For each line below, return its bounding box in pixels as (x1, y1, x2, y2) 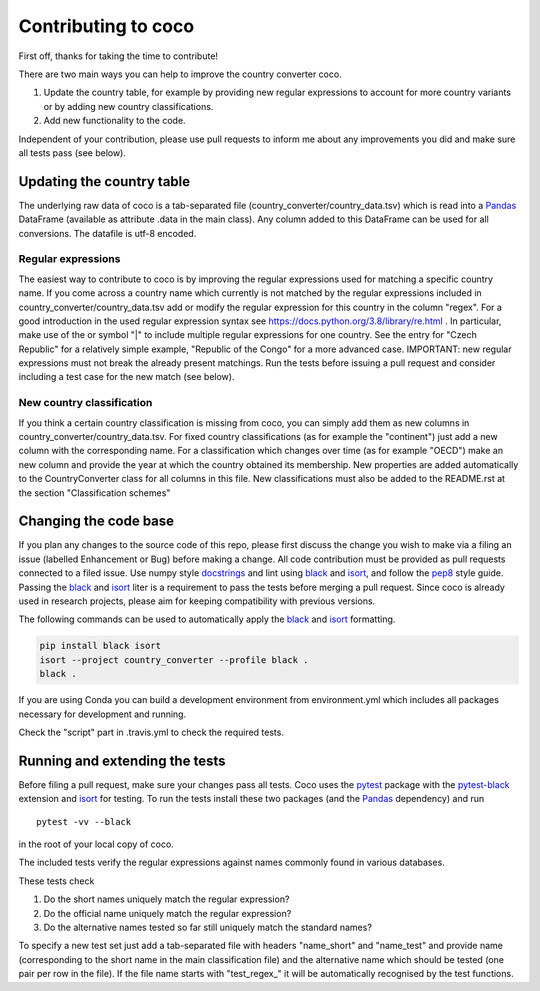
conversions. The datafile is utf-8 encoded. (18, 227, 197, 239)
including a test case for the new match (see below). (18, 371, 235, 383)
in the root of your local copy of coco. (18, 838, 174, 850)
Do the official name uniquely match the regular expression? (43, 907, 292, 919)
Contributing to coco (18, 15, 195, 37)
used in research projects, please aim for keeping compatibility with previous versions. (18, 595, 376, 607)
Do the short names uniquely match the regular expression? (43, 893, 290, 905)
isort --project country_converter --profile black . (39, 654, 309, 665)
